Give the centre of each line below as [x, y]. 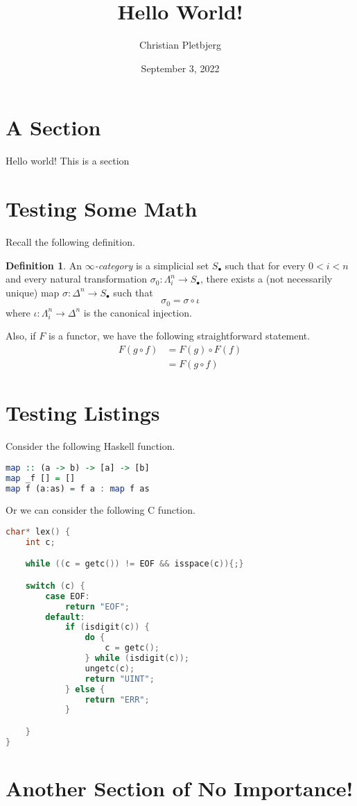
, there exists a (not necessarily [267, 279]
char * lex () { [38, 531]
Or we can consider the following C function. [101, 510]
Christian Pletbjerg [180, 45]
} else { [85, 689]
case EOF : [68, 596]
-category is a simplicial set [152, 265]
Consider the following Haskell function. [90, 446]
